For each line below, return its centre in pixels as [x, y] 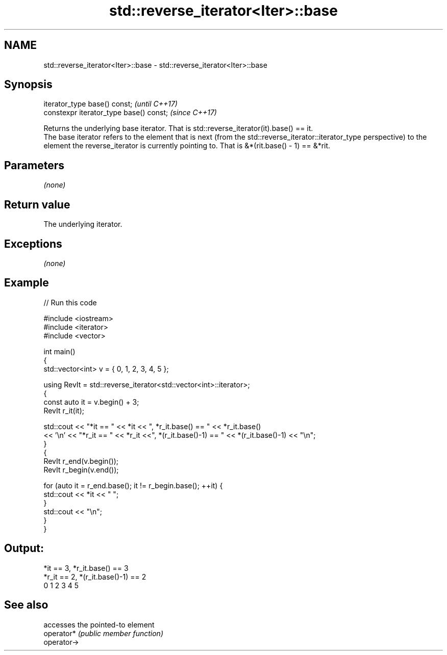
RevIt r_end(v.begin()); [81, 461]
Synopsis [28, 85]
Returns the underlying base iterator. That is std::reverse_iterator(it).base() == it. [178, 128]
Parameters [34, 165]
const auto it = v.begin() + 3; [91, 402]
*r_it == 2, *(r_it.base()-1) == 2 [95, 577]
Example [27, 283]
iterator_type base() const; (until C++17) [110, 104]
